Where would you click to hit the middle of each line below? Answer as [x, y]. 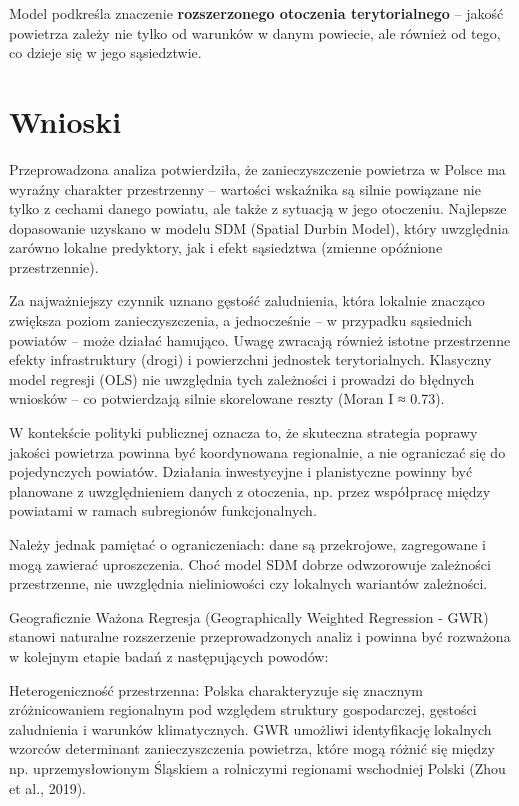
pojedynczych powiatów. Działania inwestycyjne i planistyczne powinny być [241, 471]
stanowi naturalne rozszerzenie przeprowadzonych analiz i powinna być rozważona [260, 636]
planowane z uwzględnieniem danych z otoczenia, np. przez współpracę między [250, 490]
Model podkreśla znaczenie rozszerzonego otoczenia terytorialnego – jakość [256, 13]
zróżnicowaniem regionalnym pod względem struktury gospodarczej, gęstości [243, 709]
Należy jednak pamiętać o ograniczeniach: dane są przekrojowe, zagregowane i [247, 544]
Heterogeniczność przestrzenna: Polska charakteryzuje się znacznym [216, 689]
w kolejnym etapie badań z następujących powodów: [169, 655]
